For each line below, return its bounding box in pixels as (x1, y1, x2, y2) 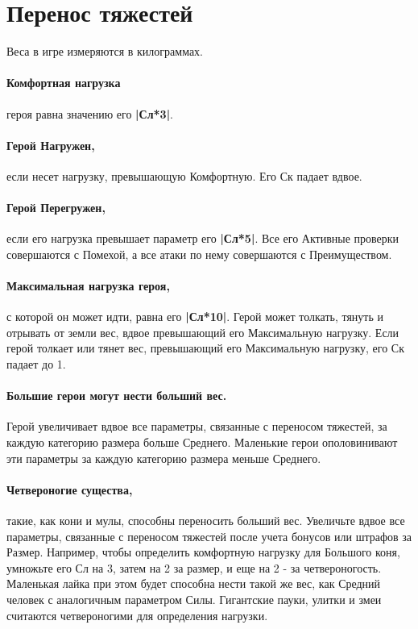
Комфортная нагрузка (6, 74, 121, 91)
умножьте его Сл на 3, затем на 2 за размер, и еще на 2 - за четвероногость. (6, 559, 382, 576)
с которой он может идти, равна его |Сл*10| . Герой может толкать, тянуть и (6, 308, 384, 325)
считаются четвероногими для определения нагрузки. (6, 606, 268, 623)
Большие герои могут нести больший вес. (6, 387, 227, 404)
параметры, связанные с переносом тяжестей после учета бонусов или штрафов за (6, 527, 412, 544)
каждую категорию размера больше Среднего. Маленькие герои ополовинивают (6, 434, 398, 451)
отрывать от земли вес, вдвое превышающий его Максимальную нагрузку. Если (6, 323, 399, 340)
